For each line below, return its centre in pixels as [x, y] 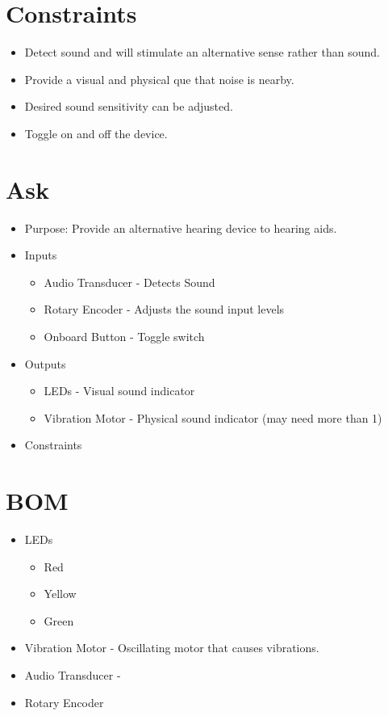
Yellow [60, 594]
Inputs [41, 255]
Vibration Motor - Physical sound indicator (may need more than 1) [213, 417]
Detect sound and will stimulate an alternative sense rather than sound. [202, 52]
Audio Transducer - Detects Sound [129, 282]
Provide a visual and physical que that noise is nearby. [159, 79]
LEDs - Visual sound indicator [119, 391]
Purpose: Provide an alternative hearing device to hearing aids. [181, 227]
